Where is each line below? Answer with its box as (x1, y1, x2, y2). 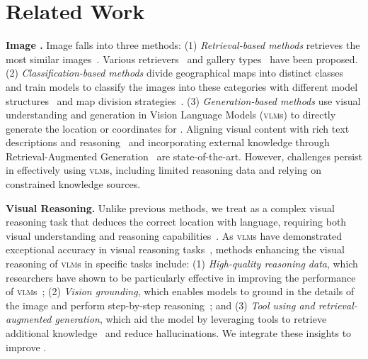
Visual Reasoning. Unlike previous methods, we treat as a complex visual (6, 200, 335, 215)
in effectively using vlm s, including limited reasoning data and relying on (6, 162, 321, 177)
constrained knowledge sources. (6, 177, 141, 192)
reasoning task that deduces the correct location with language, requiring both (6, 214, 347, 229)
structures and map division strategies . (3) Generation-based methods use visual (6, 93, 361, 108)
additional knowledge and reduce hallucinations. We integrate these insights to (6, 326, 352, 340)
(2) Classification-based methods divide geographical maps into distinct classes (6, 65, 344, 80)
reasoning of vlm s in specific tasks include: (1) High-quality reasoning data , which (6, 256, 358, 271)
